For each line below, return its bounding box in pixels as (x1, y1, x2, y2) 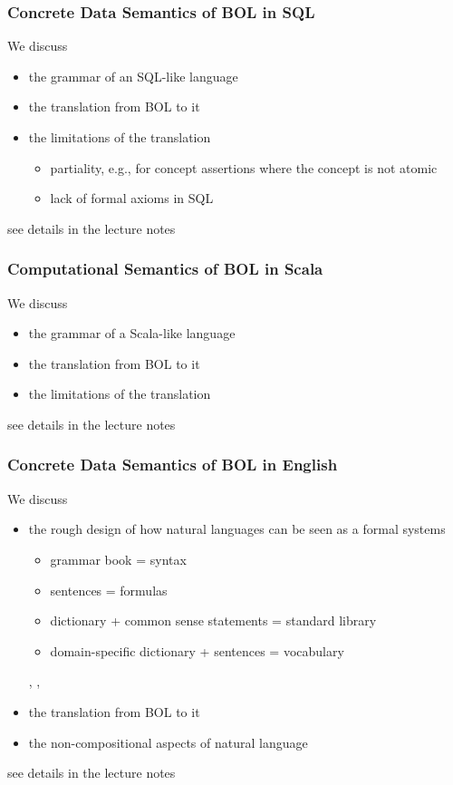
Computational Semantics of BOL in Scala (7, 257, 323, 280)
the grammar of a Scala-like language (28, 324, 236, 343)
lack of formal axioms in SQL (50, 189, 214, 208)
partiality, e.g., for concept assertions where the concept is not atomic (50, 158, 438, 177)
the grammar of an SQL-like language (28, 66, 238, 85)
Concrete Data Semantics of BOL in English (7, 453, 338, 476)
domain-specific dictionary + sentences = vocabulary (50, 641, 344, 660)
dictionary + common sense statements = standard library (50, 611, 377, 630)
